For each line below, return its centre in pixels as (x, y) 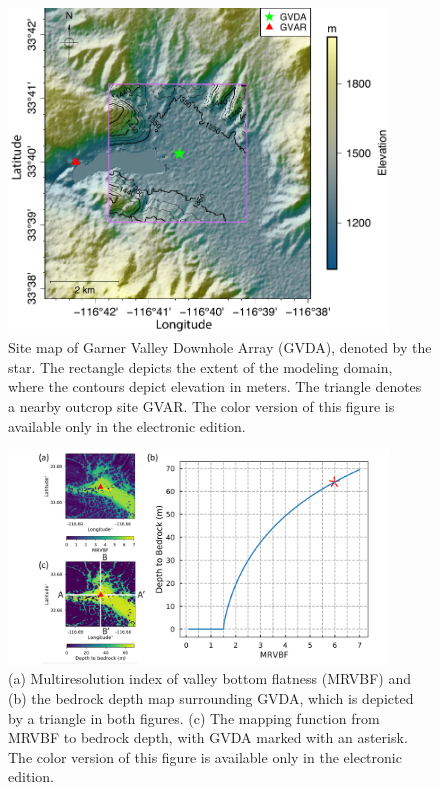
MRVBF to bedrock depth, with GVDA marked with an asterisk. (208, 737)
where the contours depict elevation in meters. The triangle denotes (215, 386)
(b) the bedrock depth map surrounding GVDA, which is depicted (211, 697)
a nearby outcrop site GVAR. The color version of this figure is (201, 405)
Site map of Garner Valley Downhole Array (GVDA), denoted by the (220, 347)
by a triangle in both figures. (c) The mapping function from (194, 717)
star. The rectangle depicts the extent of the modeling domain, (200, 366)
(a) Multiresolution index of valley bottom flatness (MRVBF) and (210, 678)
